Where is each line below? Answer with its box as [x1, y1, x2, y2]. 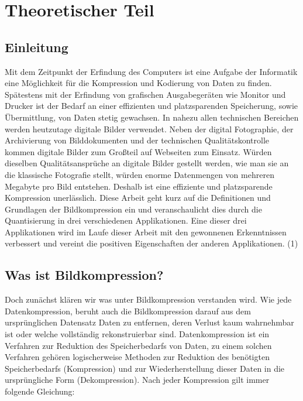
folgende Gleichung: [5, 385, 75, 397]
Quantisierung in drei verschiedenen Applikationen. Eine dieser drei [5, 214, 247, 227]
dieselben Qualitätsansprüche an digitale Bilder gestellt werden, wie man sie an [5, 157, 289, 169]
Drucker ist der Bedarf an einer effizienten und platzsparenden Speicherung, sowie [5, 100, 298, 112]
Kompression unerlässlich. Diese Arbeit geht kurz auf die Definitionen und [5, 191, 271, 204]
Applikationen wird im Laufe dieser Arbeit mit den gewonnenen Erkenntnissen [5, 225, 287, 238]
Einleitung [5, 37, 68, 56]
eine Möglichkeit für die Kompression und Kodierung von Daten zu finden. [5, 77, 272, 89]
